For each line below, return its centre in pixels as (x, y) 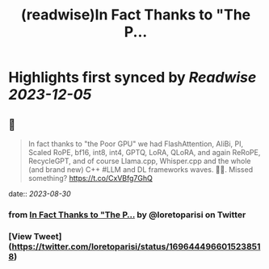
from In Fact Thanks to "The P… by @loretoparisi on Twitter (127, 214)
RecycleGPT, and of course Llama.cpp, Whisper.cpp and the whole (139, 161)
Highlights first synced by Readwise (132, 78)
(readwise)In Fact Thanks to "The (136, 15)
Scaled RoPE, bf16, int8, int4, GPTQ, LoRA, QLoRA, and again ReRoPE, (144, 152)
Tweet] (48, 236)
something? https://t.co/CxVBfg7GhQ (90, 178)
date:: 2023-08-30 (40, 194)
